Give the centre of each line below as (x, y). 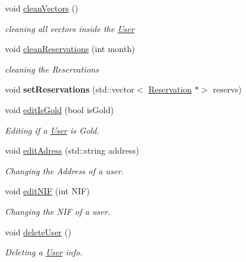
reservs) (227, 89)
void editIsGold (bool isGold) (59, 109)
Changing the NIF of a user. (58, 211)
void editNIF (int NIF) (48, 191)
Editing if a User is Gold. (52, 130)
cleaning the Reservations (52, 69)
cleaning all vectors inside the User (70, 28)
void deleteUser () (38, 231)
